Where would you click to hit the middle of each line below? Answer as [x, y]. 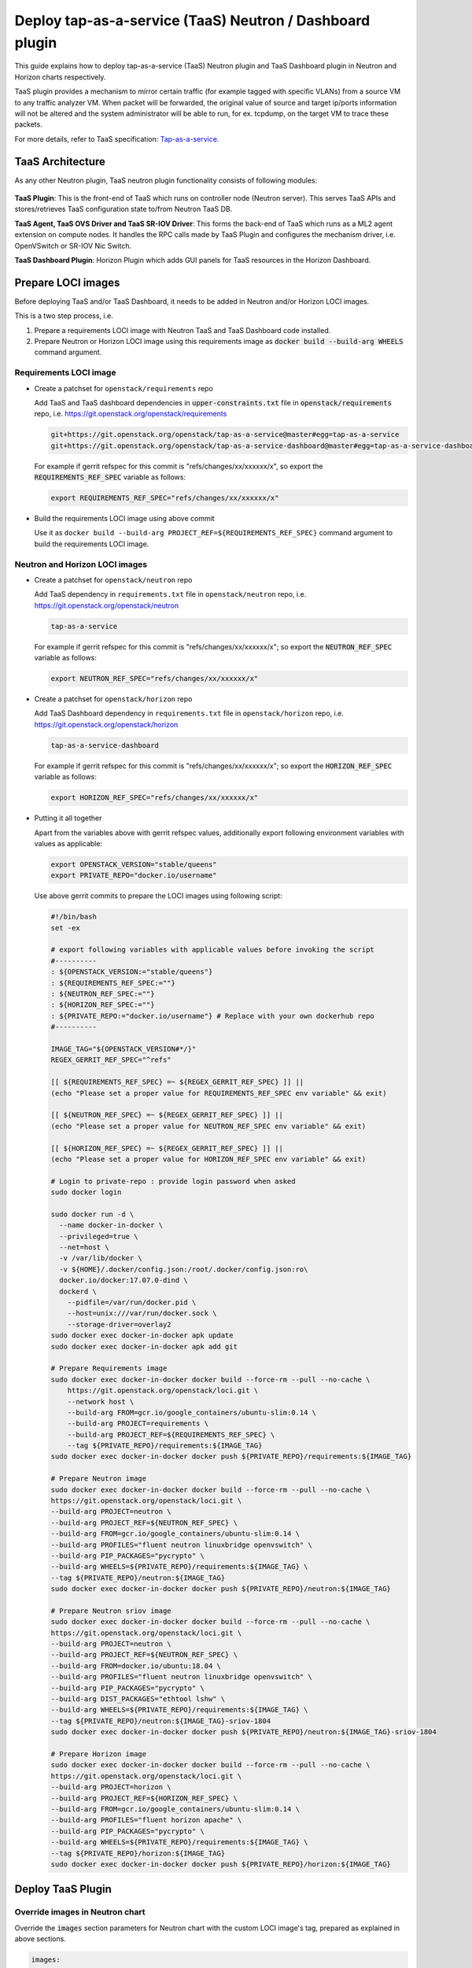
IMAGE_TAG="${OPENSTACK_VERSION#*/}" [124, 1049]
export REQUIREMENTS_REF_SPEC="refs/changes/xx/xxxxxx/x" [165, 498]
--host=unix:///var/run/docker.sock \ [142, 1313]
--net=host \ [84, 1247]
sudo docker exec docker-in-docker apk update [142, 1335]
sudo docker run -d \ [92, 1214]
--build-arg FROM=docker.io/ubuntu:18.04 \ [136, 1666]
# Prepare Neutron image [99, 1479]
